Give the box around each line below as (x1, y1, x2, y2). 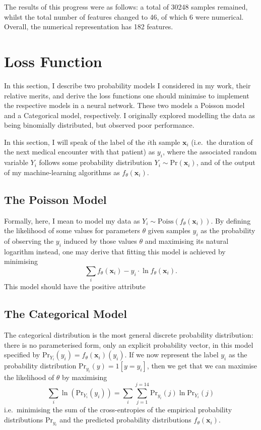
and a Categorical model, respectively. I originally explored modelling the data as (4, 110, 255, 120)
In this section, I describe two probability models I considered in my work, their (4, 80, 251, 90)
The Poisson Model (4, 191, 107, 207)
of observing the (4, 236, 54, 246)
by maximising (62, 371, 107, 382)
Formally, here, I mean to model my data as (4, 215, 140, 226)
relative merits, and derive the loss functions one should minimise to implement (4, 90, 249, 100)
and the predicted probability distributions (59, 414, 191, 425)
